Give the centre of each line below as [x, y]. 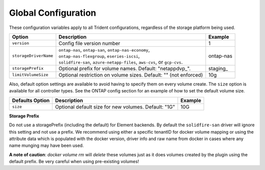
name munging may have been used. [46, 145]
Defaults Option [31, 100]
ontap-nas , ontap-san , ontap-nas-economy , [104, 50]
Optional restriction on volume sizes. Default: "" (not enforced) [131, 75]
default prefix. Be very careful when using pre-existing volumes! [74, 162]
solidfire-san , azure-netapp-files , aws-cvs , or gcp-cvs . [121, 62]
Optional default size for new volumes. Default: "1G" [115, 107]
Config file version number [89, 43]
